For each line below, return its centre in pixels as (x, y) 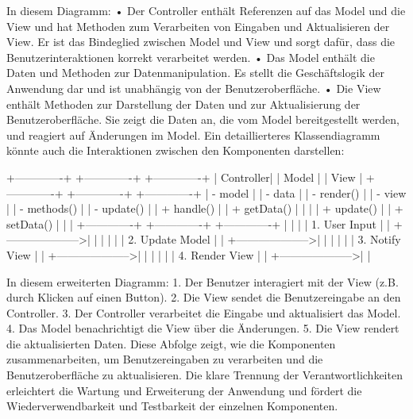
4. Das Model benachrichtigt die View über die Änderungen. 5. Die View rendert (203, 328)
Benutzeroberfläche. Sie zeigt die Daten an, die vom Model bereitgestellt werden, (203, 119)
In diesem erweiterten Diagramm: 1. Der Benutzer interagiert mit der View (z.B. (203, 281)
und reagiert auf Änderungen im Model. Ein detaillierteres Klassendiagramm (193, 135)
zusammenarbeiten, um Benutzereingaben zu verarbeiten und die (165, 359)
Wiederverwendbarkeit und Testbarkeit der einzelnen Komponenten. (172, 406)
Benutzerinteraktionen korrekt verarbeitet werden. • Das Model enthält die (191, 57)
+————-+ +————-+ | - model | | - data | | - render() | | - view (237, 192)
